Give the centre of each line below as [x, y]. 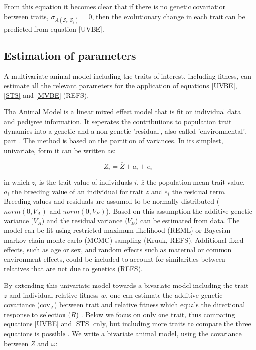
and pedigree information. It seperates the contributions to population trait [118, 121]
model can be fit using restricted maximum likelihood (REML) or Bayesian [117, 230]
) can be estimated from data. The [187, 220]
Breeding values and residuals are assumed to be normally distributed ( [112, 201]
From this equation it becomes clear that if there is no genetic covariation [115, 6]
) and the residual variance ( [84, 220]
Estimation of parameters [70, 55]
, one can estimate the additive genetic [164, 295]
